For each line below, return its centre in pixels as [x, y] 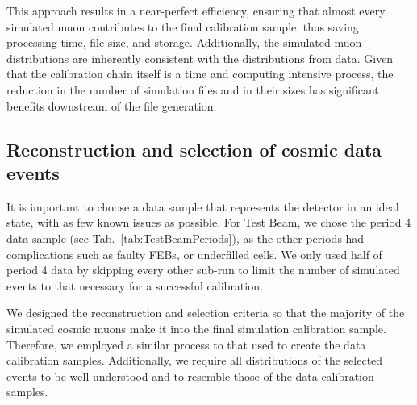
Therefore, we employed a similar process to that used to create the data [186, 344]
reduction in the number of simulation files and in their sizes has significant [193, 89]
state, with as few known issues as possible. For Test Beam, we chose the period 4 [209, 222]
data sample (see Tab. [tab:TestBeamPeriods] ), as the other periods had [186, 238]
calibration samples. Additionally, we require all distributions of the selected [195, 360]
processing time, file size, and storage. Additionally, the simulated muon [184, 42]
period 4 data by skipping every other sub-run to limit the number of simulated [203, 270]
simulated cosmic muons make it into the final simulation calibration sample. [196, 328]
